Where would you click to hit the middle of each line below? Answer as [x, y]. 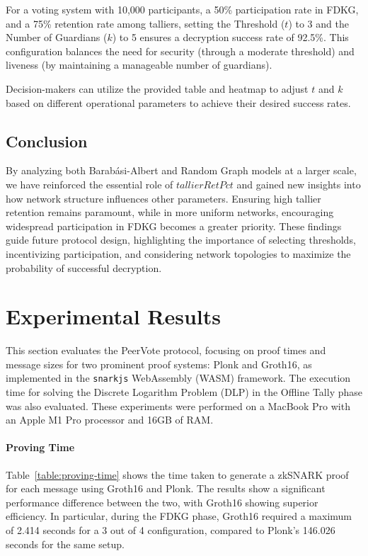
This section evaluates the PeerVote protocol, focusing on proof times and [166, 350]
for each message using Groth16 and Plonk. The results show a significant [166, 488]
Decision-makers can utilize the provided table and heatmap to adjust [157, 88]
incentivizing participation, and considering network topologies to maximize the [178, 253]
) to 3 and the [318, 23]
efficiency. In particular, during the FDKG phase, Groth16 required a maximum [179, 516]
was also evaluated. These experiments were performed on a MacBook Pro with [178, 405]
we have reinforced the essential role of [90, 184]
